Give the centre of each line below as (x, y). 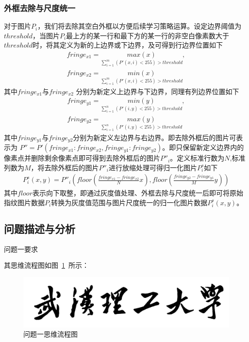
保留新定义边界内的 (213, 147)
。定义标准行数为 (197, 158)
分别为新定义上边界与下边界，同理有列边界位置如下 (158, 91)
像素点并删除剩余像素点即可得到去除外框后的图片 (82, 158)
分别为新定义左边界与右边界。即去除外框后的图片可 (155, 137)
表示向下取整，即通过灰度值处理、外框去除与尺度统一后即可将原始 (138, 193)
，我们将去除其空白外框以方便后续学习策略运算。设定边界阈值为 (140, 26)
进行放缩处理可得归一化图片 (153, 167)
